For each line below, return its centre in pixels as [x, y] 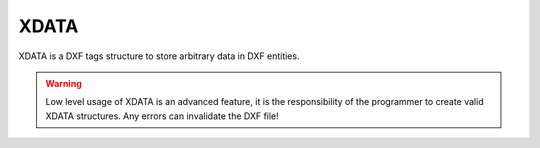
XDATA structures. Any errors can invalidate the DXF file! [162, 116]
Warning [63, 83]
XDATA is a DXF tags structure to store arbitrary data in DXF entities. [159, 56]
